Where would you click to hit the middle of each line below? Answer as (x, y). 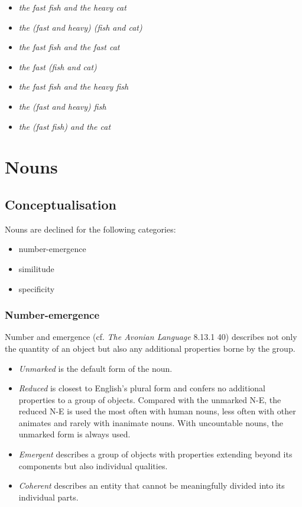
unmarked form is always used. (74, 434)
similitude (36, 268)
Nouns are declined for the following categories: (90, 229)
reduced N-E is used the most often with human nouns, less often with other (157, 411)
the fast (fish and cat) (58, 66)
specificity (37, 288)
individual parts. (48, 497)
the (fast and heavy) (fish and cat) (80, 27)
